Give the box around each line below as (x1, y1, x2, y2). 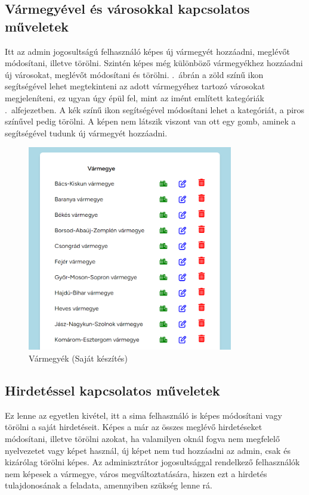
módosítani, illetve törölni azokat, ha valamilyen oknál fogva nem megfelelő (5, 432, 280, 445)
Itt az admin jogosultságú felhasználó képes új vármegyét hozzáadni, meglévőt (5, 45, 290, 57)
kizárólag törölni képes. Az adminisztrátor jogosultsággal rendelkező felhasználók (5, 456, 300, 468)
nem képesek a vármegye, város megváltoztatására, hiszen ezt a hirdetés (5, 467, 267, 480)
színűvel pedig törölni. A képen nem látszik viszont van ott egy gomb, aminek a (5, 115, 296, 127)
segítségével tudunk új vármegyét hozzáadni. (5, 126, 168, 139)
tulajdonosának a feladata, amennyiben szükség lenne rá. (5, 479, 212, 491)
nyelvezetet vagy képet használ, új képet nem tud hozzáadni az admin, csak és (5, 444, 291, 456)
